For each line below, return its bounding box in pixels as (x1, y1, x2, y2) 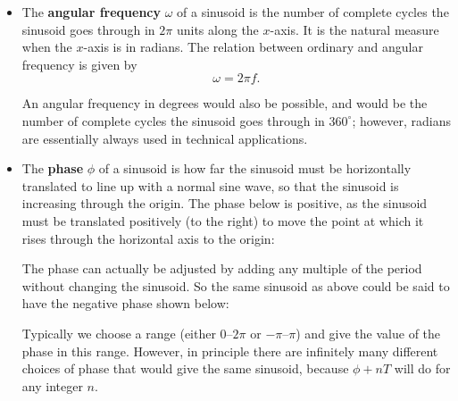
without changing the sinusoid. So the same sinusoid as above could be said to (21, 276, 450, 295)
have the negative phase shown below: (21, 294, 229, 313)
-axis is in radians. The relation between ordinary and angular (83, 38, 423, 56)
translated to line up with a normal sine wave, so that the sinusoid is (21, 176, 399, 195)
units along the (176, 20, 259, 38)
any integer (21, 376, 83, 395)
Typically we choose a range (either (21, 323, 216, 342)
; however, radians (352, 111, 451, 129)
